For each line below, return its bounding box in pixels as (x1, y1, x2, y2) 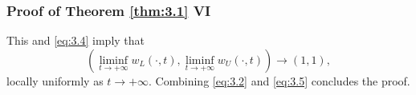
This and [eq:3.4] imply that (6, 32, 145, 49)
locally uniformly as (6, 72, 104, 89)
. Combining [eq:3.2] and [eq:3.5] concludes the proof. (149, 72, 410, 89)
